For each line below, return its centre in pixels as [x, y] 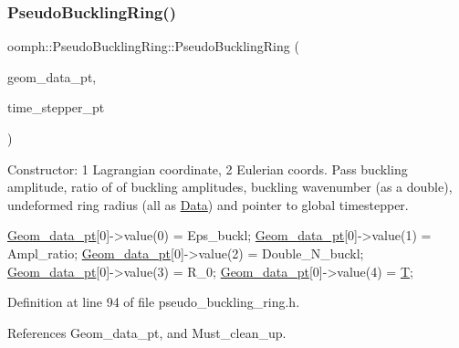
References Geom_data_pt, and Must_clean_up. [147, 332]
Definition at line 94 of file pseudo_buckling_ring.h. [154, 302]
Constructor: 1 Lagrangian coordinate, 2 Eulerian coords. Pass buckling [208, 169]
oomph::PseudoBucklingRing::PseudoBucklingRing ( [153, 46]
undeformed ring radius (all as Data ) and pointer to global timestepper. [208, 204]
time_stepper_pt [56, 107]
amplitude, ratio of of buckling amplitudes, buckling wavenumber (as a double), [230, 187]
